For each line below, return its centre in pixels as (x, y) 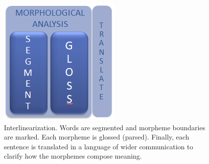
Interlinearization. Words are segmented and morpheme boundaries (105, 127)
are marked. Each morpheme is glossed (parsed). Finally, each (97, 137)
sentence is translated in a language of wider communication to (99, 146)
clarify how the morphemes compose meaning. (73, 156)
